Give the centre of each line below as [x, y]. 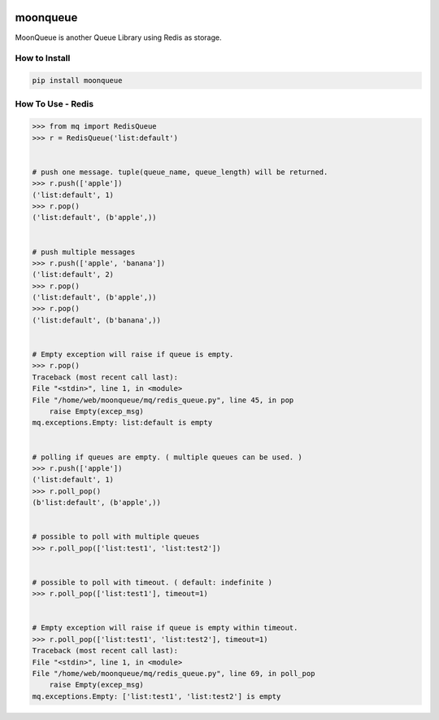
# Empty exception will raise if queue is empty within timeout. [165, 628]
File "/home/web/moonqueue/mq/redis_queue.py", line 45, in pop [163, 400]
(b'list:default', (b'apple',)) [97, 503]
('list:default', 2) [73, 274]
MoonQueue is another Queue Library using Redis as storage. [118, 37]
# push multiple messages [84, 252]
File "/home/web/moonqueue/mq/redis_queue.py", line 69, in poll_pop [174, 673]
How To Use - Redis [54, 104]
